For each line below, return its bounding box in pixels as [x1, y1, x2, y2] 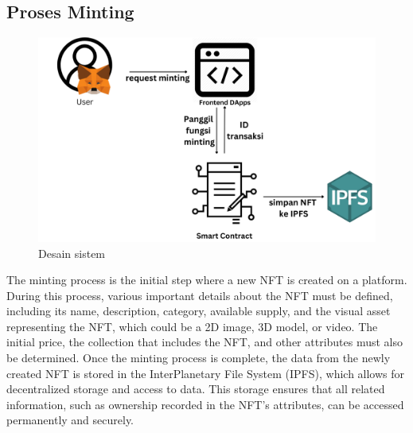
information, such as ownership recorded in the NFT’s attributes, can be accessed [6, 396, 404, 412]
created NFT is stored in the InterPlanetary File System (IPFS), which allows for [6, 365, 405, 381]
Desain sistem [38, 244, 106, 261]
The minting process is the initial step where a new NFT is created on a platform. [6, 271, 407, 288]
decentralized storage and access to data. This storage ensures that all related [6, 380, 385, 397]
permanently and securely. [6, 412, 134, 428]
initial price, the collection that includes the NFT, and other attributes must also [6, 334, 403, 350]
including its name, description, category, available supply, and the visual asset [6, 302, 391, 319]
